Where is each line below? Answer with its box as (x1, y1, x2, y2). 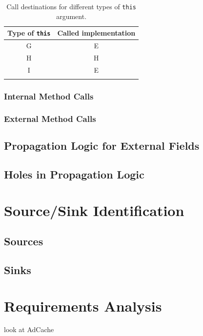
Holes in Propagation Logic (4, 167, 144, 182)
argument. (56, 11, 87, 21)
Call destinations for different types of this (6, 1, 136, 11)
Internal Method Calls (4, 90, 94, 102)
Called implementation (57, 28, 136, 38)
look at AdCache (4, 324, 54, 334)
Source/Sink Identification (4, 200, 184, 220)
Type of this (7, 28, 51, 38)
